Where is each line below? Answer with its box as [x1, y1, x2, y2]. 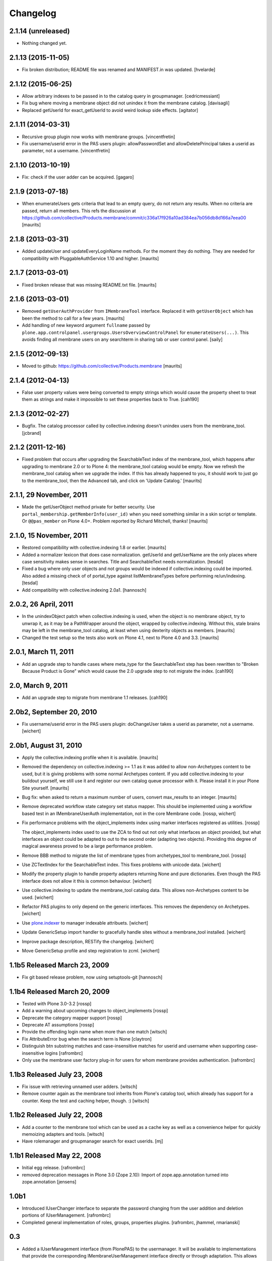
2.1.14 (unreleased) [9, 27, 70, 35]
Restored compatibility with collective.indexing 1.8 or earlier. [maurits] [22, 545, 166, 551]
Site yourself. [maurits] [22, 785, 70, 791]
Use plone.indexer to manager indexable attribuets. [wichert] [22, 920, 149, 926]
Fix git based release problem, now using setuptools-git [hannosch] [22, 974, 163, 980]
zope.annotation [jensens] [22, 1178, 77, 1185]
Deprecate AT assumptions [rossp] [22, 1021, 94, 1027]
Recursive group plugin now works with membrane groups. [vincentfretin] [22, 134, 175, 140]
